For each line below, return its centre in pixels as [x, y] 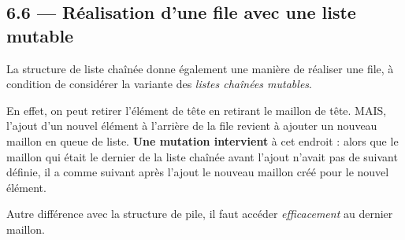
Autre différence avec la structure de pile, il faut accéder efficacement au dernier [200, 214]
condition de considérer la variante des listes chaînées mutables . [159, 84]
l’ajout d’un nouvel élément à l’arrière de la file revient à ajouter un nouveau [192, 126]
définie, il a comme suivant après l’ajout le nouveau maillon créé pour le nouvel [198, 172]
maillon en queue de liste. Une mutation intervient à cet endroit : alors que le [202, 140]
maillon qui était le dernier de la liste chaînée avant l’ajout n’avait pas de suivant [202, 156]
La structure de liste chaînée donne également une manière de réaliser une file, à [200, 68]
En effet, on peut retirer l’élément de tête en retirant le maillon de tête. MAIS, [197, 110]
